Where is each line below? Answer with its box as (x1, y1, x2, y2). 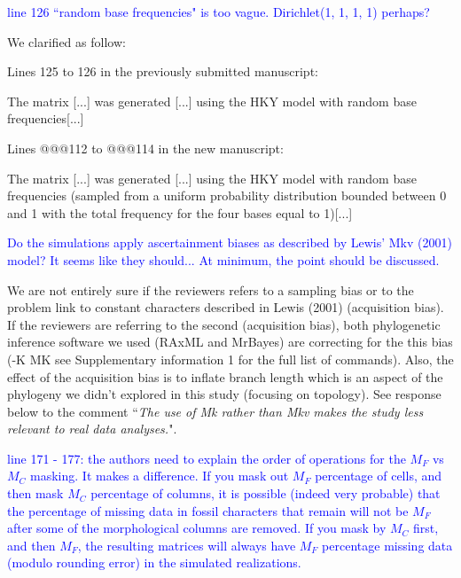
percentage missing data (322, 535, 453, 554)
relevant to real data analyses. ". (7, 419, 177, 438)
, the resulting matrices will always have (77, 535, 296, 554)
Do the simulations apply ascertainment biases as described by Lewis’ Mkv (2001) (7, 233, 452, 252)
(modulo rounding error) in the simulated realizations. (7, 553, 301, 572)
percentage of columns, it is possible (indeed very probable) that (90, 484, 441, 503)
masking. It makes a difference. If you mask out (30, 466, 289, 485)
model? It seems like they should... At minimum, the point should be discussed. (7, 250, 440, 269)
